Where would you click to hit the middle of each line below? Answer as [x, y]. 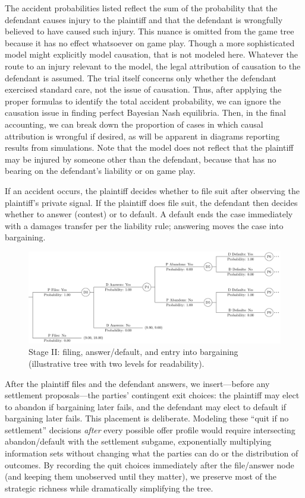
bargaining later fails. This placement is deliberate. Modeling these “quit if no [147, 418]
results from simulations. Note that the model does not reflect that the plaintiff [149, 148]
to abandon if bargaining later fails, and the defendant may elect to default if [146, 406]
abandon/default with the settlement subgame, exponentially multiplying [138, 441]
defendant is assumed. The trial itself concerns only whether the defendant [141, 77]
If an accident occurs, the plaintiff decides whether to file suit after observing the [152, 190]
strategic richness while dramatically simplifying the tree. [109, 488]
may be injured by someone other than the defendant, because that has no [141, 159]
